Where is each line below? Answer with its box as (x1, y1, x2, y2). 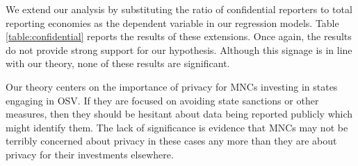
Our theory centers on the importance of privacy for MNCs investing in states (6, 79, 338, 93)
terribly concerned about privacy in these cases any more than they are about (6, 133, 337, 148)
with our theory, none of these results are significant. (6, 56, 230, 71)
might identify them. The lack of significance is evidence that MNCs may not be (6, 120, 348, 134)
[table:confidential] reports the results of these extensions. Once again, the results (6, 29, 352, 44)
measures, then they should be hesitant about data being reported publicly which (6, 107, 353, 121)
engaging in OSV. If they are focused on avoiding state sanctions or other (6, 93, 319, 107)
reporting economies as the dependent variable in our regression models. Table (6, 15, 339, 30)
